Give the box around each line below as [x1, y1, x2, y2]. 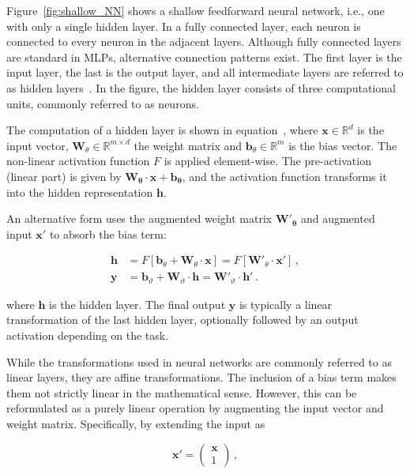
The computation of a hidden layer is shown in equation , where [6, 122, 318, 138]
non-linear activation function [6, 152, 150, 169]
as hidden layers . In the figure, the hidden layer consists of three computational [6, 79, 396, 96]
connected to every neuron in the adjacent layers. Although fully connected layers [6, 33, 401, 50]
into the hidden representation [6, 183, 153, 200]
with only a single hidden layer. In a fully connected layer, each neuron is [6, 17, 361, 34]
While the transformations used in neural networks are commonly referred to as [6, 353, 392, 370]
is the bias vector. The [288, 137, 397, 153]
